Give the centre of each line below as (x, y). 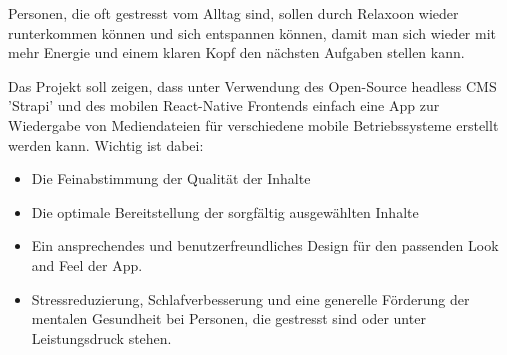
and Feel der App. (87, 264)
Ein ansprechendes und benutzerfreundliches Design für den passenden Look (265, 245)
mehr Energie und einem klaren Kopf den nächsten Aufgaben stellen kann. (236, 52)
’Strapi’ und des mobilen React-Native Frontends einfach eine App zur (224, 105)
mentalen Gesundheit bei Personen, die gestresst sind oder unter (228, 318)
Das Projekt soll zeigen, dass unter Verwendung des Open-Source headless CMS (252, 85)
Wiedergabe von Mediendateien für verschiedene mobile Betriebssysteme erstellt (253, 124)
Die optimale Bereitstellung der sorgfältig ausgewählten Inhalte (225, 211)
